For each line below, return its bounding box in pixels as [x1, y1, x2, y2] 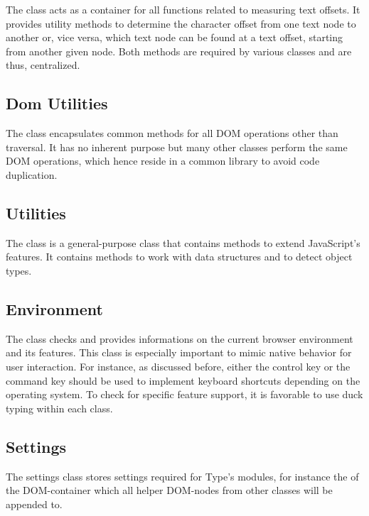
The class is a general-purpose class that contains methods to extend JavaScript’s [6, 235, 360, 250]
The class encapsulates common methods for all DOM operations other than [6, 126, 338, 141]
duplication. [6, 167, 58, 182]
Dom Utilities [6, 92, 108, 114]
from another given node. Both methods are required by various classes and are [6, 43, 352, 58]
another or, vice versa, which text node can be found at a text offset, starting [6, 30, 343, 45]
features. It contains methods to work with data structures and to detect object [6, 249, 353, 264]
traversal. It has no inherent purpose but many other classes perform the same [6, 139, 348, 154]
